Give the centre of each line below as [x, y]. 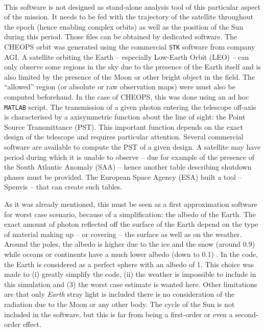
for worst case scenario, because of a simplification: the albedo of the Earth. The [130, 214]
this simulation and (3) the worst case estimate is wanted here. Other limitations [131, 284]
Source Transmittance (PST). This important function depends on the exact [124, 126]
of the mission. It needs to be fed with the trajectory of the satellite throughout [129, 17]
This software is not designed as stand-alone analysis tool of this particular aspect [132, 6]
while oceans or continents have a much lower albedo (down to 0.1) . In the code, [131, 254]
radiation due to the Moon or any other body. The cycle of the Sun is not [119, 304]
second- [247, 314]
